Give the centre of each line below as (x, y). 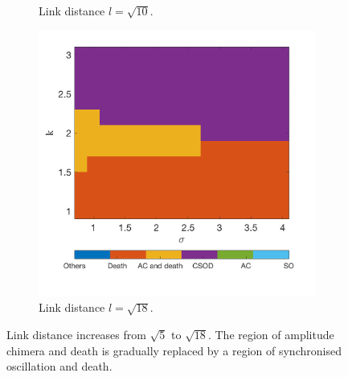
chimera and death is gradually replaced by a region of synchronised (174, 350)
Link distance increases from (76, 334)
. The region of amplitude (271, 334)
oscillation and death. (59, 366)
